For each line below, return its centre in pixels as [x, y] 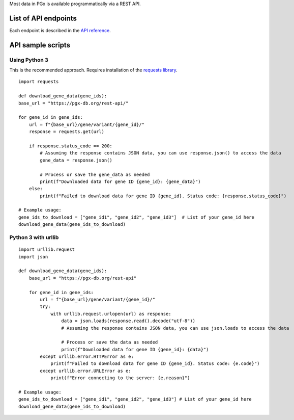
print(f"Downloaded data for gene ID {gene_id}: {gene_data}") [120, 181]
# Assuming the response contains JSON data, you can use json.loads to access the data [175, 328]
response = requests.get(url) [66, 132]
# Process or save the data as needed [110, 342]
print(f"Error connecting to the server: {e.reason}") [120, 378]
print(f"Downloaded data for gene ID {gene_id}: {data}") [135, 349]
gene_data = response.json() [76, 160]
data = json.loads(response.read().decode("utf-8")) [128, 321]
